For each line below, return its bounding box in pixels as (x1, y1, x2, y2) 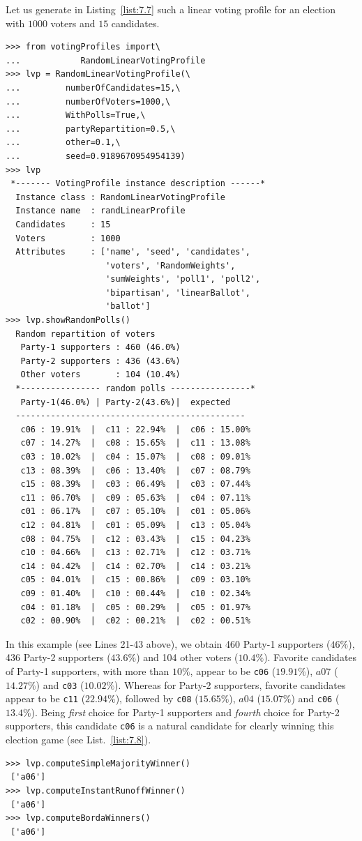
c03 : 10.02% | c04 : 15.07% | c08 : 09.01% (20, 452, 250, 462)
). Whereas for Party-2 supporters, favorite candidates (114, 677, 346, 692)
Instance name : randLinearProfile (15, 206, 186, 216)
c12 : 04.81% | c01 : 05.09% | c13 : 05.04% (20, 520, 250, 530)
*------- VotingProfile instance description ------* (10, 179, 266, 189)
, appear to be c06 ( (190, 663, 276, 678)
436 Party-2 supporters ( (6, 650, 111, 665)
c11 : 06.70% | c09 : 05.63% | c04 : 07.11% (20, 492, 250, 503)
